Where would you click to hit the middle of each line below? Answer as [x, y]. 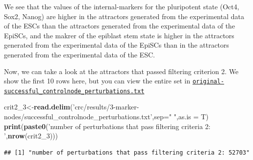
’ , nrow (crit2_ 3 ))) [31, 136]
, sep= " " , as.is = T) [180, 117]
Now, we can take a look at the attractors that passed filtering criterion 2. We [121, 71]
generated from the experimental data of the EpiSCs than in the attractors [117, 45]
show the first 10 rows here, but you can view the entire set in [97, 81]
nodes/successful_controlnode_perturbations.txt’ [78, 117]
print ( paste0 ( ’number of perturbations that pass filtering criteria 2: [107, 126]
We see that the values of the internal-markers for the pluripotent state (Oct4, [122, 6]
